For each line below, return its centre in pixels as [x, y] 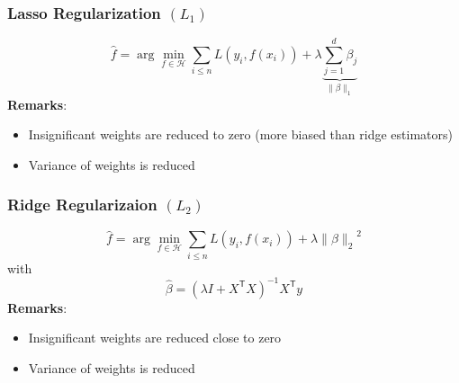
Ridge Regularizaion [82, 205]
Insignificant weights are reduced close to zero [155, 338]
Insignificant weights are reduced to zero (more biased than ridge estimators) [240, 134]
